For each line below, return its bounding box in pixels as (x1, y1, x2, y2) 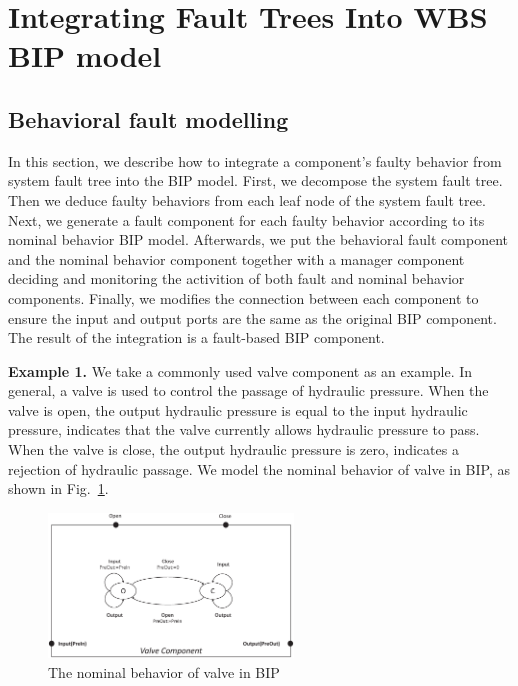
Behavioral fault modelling (8, 103, 289, 134)
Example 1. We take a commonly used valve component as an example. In (8, 360, 473, 381)
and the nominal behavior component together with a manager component (8, 248, 465, 269)
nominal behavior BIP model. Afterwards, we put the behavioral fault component (8, 229, 508, 250)
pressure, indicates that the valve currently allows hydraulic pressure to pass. (8, 419, 480, 440)
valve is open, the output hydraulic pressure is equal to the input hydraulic (8, 399, 468, 420)
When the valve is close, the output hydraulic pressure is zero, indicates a (8, 439, 459, 460)
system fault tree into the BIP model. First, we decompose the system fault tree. (8, 170, 503, 191)
